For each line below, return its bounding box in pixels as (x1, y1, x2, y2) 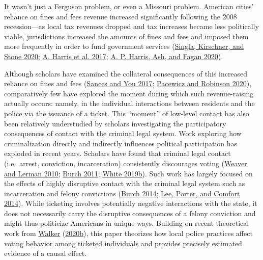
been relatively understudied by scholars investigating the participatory (4, 118, 226, 128)
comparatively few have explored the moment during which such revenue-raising (4, 88, 254, 98)
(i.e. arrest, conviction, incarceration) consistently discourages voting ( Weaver (4, 158, 247, 168)
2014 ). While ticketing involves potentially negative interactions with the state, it (4, 198, 257, 209)
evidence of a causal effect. (4, 248, 87, 258)
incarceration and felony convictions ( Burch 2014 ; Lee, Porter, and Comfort (4, 188, 240, 198)
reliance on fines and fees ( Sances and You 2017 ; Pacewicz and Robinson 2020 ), (4, 78, 252, 89)
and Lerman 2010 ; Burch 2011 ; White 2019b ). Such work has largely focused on (4, 168, 253, 178)
